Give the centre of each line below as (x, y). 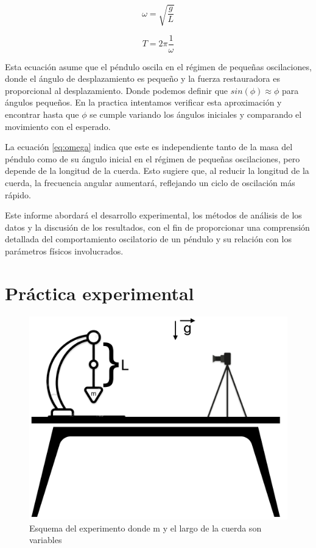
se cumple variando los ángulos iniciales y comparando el (196, 114)
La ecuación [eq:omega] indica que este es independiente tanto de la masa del (149, 147)
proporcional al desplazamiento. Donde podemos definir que (117, 90)
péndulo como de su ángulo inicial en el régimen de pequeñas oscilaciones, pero (153, 158)
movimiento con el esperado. (58, 126)
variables (46, 540)
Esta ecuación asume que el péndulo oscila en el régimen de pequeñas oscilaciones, (158, 66)
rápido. (18, 194)
